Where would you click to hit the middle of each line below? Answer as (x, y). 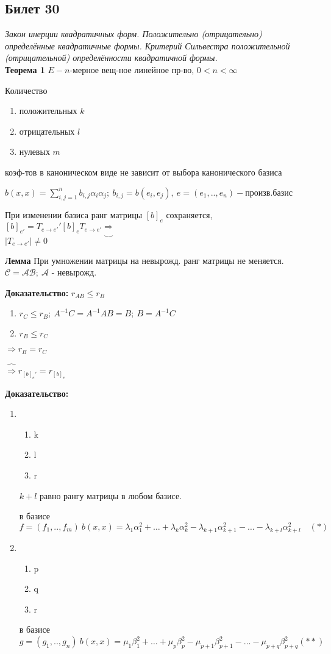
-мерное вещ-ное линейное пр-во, (132, 69)
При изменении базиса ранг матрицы (74, 215)
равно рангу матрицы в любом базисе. (111, 495)
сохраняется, (189, 215)
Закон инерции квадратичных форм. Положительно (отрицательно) (133, 34)
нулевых (34, 151)
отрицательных (47, 131)
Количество (26, 90)
